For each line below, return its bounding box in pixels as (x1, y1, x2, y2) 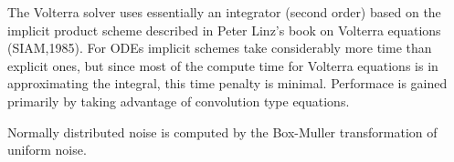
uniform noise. (7, 140, 87, 159)
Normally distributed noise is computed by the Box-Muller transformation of (7, 122, 438, 141)
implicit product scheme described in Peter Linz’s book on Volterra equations (7, 20, 441, 39)
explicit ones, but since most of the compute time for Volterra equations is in (7, 56, 438, 75)
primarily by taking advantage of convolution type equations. (7, 91, 350, 110)
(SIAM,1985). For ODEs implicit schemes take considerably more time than (7, 38, 432, 57)
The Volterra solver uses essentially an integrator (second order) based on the (7, 3, 441, 21)
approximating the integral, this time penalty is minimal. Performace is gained (7, 74, 448, 93)
